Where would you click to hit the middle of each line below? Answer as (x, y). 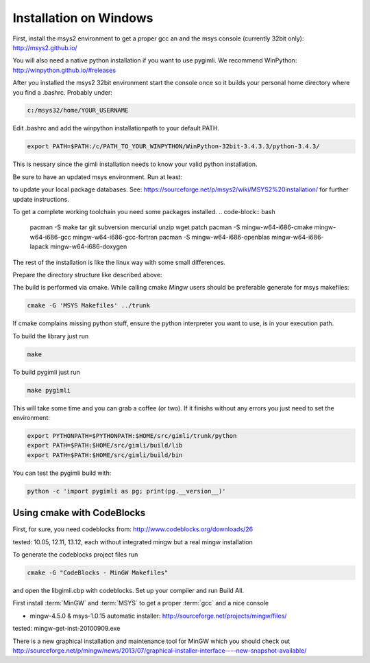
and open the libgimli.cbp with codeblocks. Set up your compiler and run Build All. (128, 591)
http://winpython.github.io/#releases (64, 70)
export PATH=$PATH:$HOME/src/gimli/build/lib (105, 445)
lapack (39, 246)
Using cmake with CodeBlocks (79, 513)
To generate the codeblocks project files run (75, 555)
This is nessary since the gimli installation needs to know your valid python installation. (135, 164)
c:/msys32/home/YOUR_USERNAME (78, 110)
